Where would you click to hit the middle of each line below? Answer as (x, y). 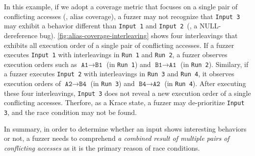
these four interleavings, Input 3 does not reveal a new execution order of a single (127, 93)
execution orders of (33, 83)
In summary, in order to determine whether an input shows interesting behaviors (125, 128)
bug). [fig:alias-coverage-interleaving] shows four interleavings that (139, 35)
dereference (21, 35)
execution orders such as (40, 64)
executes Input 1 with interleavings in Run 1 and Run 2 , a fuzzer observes (116, 55)
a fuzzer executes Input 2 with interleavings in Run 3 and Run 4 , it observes (119, 74)
